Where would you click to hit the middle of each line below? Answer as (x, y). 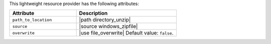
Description (93, 13)
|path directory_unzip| (105, 20)
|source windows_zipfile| (108, 26)
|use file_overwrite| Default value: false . (126, 33)
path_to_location (32, 20)
